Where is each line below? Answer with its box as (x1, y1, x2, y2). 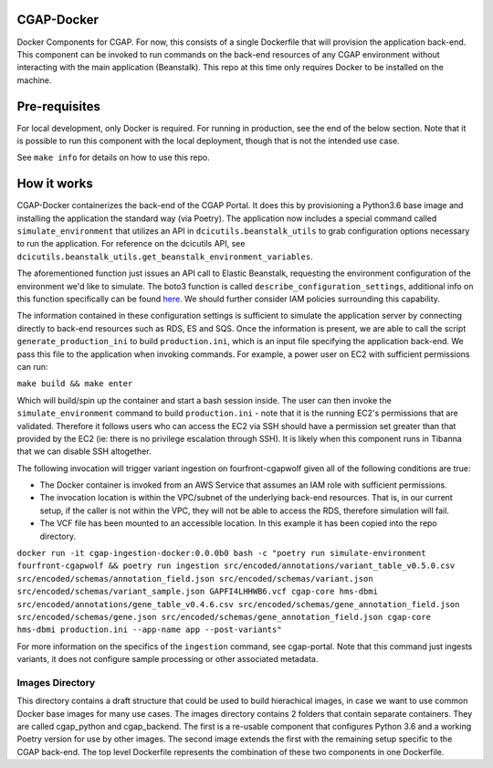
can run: (16, 361, 49, 372)
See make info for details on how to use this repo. (16, 152, 210, 163)
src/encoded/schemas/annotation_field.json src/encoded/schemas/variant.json (16, 573, 373, 584)
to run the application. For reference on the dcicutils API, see (16, 238, 246, 249)
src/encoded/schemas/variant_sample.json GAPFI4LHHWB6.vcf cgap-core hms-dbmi (16, 586, 379, 597)
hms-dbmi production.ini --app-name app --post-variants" (16, 625, 282, 635)
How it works (16, 176, 93, 192)
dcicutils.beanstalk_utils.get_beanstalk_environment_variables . (16, 251, 314, 262)
